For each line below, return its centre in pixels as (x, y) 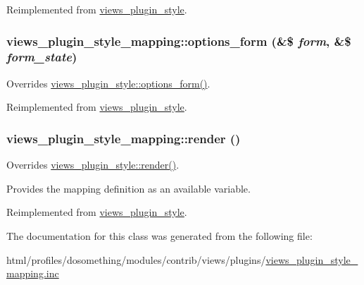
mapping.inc (33, 273)
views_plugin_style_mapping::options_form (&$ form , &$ (179, 41)
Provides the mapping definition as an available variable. (128, 188)
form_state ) (42, 57)
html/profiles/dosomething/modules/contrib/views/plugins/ (136, 259)
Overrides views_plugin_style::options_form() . (108, 83)
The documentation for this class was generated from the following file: (159, 235)
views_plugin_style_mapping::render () (124, 138)
